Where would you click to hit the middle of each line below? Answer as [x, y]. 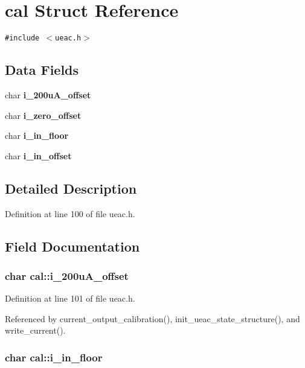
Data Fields [42, 70]
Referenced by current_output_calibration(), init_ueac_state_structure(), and [152, 318]
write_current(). [35, 330]
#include [22, 38]
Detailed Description [71, 188]
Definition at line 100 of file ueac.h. [70, 213]
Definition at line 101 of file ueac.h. [70, 298]
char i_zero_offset [43, 115]
